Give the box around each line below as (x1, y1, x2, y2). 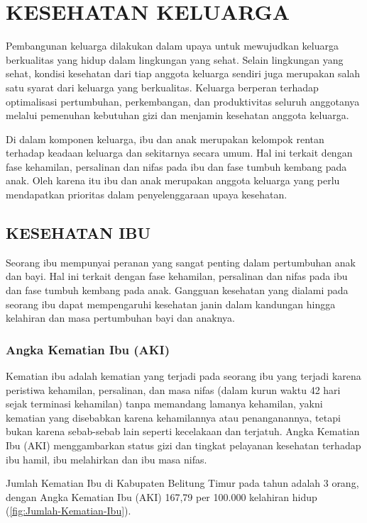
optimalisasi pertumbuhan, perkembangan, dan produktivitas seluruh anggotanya (6, 94, 360, 108)
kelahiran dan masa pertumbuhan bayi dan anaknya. (6, 310, 235, 325)
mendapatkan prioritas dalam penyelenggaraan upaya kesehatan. (6, 187, 287, 202)
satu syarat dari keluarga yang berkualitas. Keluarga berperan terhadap (6, 79, 319, 94)
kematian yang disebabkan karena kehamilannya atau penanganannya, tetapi (6, 410, 341, 424)
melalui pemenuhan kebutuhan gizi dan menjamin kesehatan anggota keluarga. (6, 108, 349, 123)
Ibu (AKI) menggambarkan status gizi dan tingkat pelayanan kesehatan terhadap (6, 438, 361, 453)
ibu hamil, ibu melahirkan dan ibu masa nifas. (6, 451, 207, 466)
